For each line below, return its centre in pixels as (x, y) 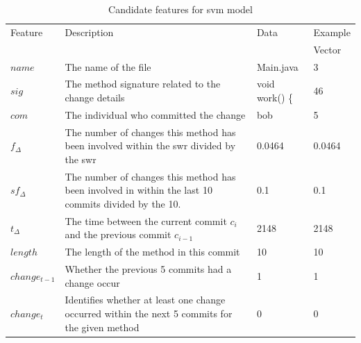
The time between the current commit (146, 220)
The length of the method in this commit (152, 252)
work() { (275, 97)
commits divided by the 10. (123, 203)
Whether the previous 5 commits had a (148, 269)
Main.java (277, 66)
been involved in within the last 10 (138, 190)
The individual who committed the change (155, 114)
